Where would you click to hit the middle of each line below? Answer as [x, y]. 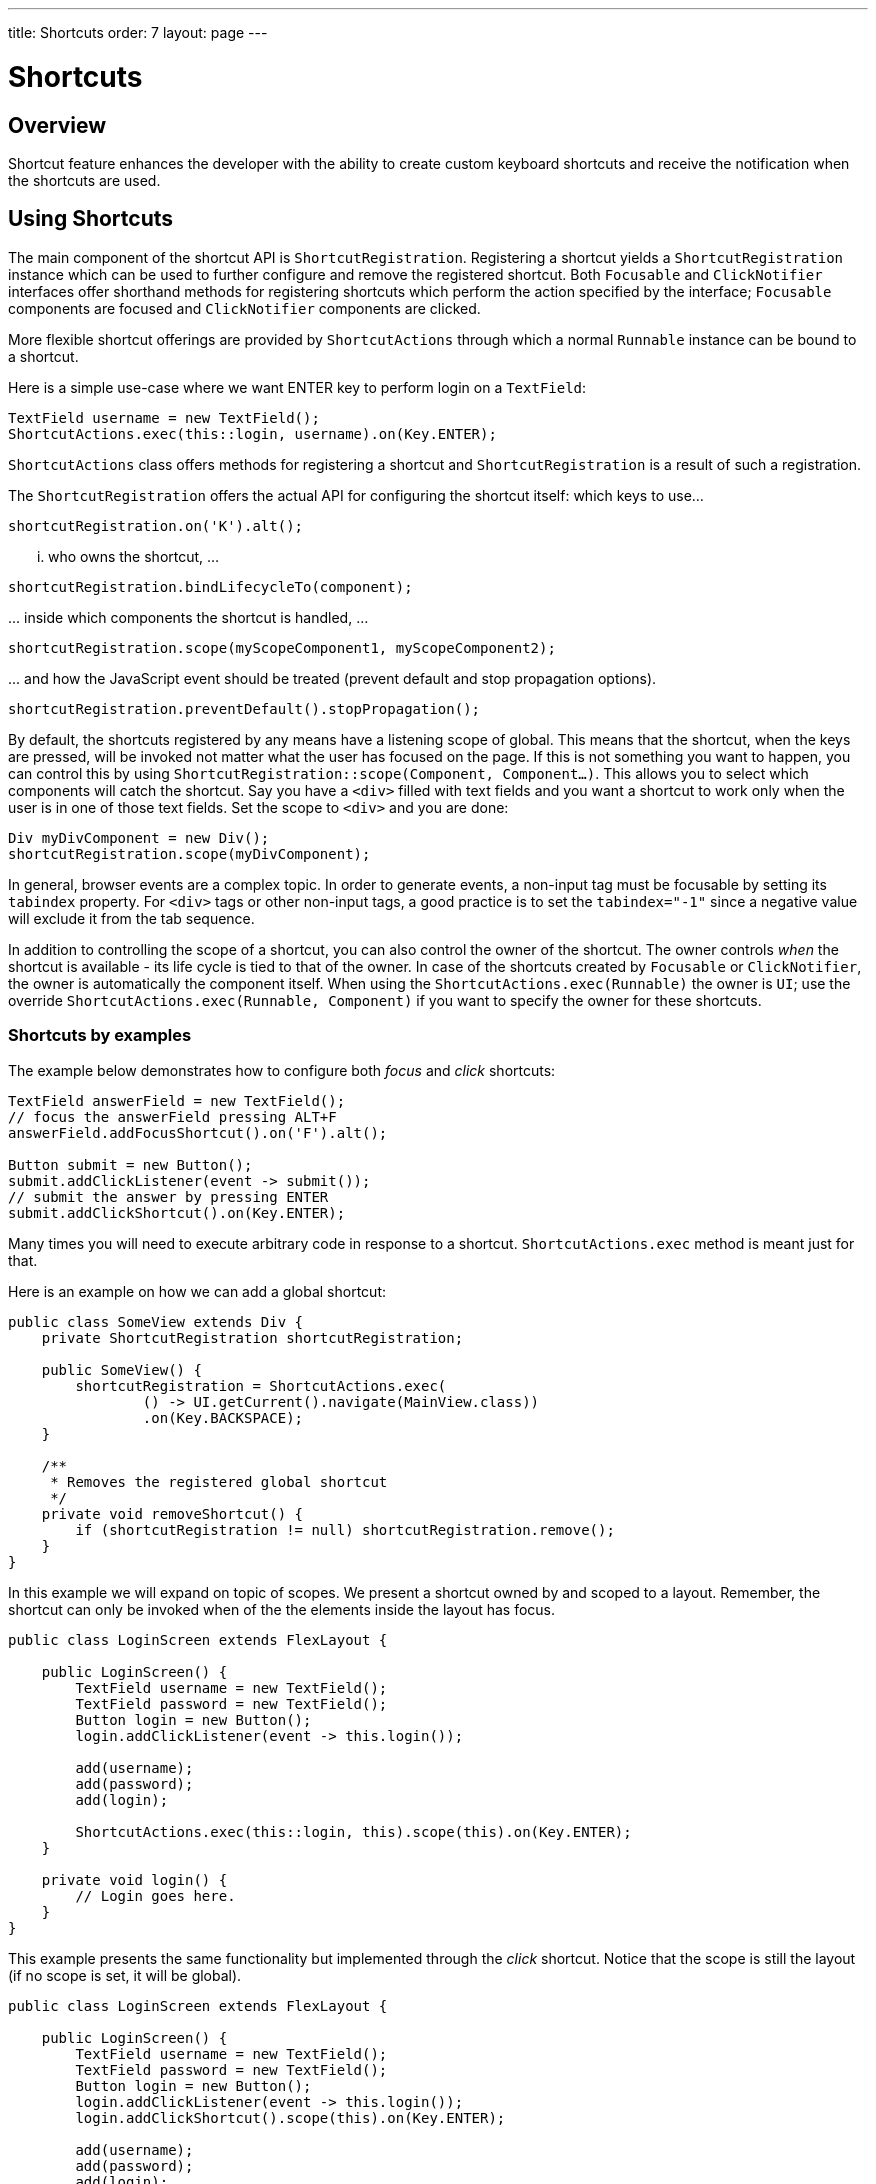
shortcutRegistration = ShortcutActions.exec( [261, 1385]
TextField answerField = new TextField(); [177, 1100]
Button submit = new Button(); [130, 1164]
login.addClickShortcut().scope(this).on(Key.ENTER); [290, 2117]
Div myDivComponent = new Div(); [139, 837]
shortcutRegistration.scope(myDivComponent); [189, 853]
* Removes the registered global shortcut [219, 1481]
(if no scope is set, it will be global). [125, 1975]
